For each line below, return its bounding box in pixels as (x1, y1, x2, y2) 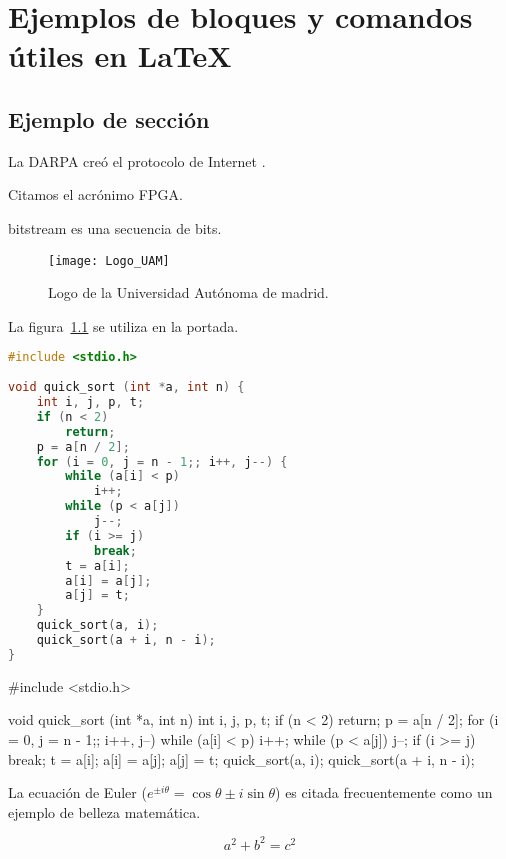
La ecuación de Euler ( (8, 782, 147, 803)
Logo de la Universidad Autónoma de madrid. (48, 282, 329, 303)
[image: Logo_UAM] (48, 253, 170, 268)
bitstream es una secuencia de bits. (8, 217, 222, 238)
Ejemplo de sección (8, 103, 210, 134)
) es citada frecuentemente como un (275, 782, 493, 803)
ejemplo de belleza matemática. (8, 801, 201, 822)
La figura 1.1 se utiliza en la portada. (8, 315, 239, 336)
